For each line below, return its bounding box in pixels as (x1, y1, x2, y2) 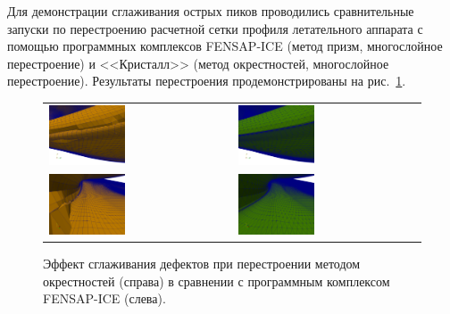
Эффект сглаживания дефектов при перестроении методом (43, 253, 361, 272)
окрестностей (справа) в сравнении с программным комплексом (43, 271, 390, 290)
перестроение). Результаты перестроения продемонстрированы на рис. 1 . (7, 71, 406, 90)
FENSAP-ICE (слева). (43, 289, 166, 308)
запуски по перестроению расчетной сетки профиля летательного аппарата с (7, 19, 423, 37)
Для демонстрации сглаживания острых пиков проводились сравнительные (7, 2, 414, 20)
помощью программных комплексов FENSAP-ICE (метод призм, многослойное (7, 37, 443, 55)
